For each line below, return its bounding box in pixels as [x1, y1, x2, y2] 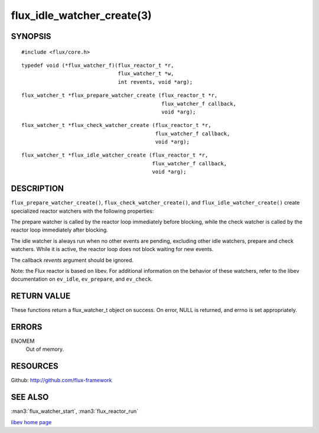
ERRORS [11, 322, 43, 332]
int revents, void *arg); [118, 79, 193, 85]
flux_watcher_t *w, [118, 70, 174, 77]
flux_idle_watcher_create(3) [11, 9, 152, 22]
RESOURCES [11, 361, 58, 372]
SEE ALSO [11, 392, 49, 402]
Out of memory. [25, 346, 64, 353]
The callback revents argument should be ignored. [11, 256, 134, 263]
